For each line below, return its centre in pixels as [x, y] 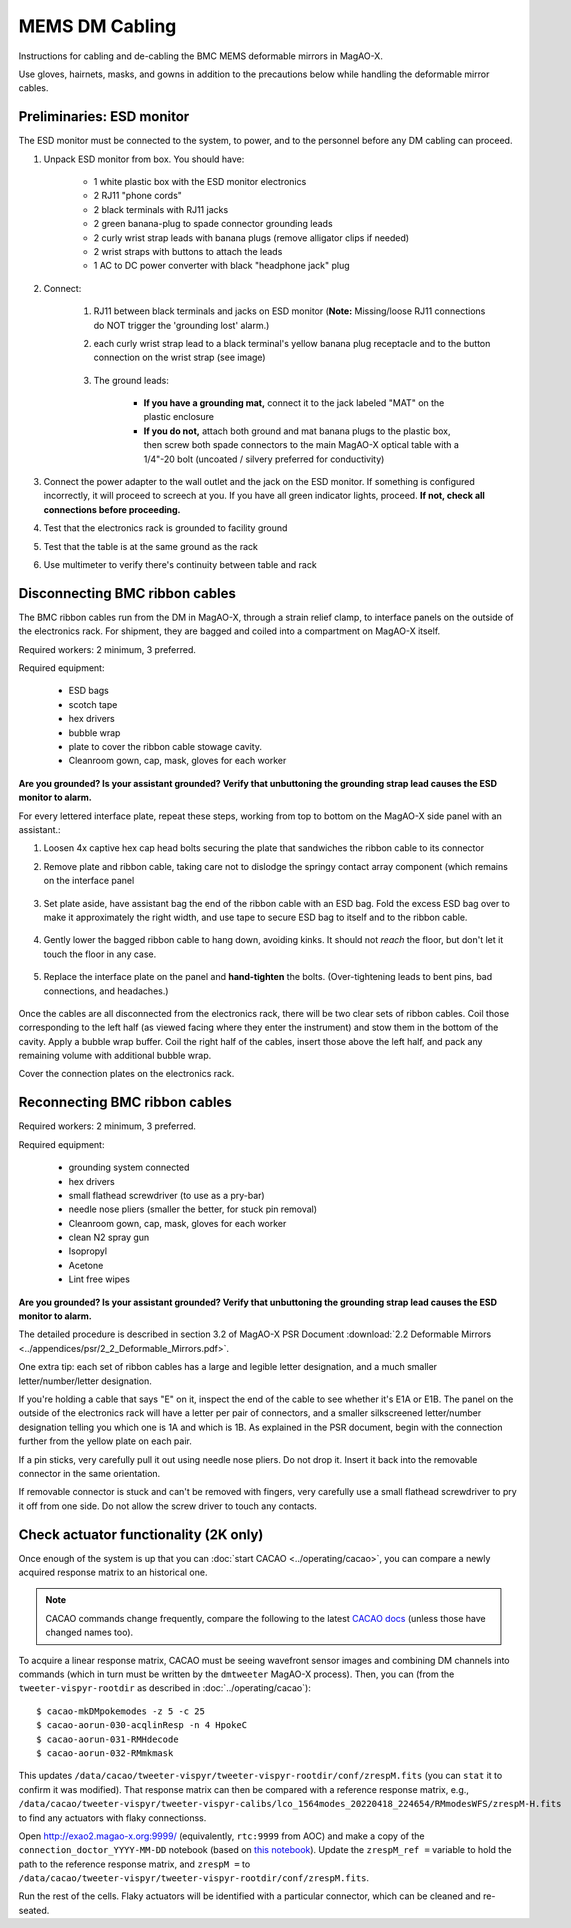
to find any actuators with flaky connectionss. [112, 1817]
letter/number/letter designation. [85, 1381]
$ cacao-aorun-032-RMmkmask [105, 1753]
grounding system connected [129, 1167]
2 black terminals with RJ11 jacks [161, 209]
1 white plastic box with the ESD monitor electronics [200, 182]
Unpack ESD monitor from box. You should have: [144, 159]
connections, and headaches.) [106, 991]
